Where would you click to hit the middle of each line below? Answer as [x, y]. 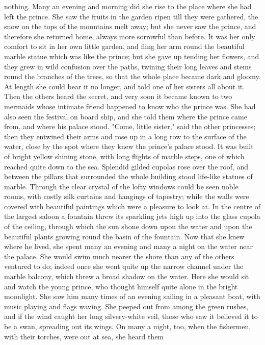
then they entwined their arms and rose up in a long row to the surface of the [125, 136]
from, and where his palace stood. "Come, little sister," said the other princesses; [130, 126]
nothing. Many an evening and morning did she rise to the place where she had [128, 6]
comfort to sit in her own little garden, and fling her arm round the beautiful [124, 46]
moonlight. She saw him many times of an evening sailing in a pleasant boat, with [132, 296]
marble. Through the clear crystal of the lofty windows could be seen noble [121, 186]
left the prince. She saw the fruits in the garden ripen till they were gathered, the [131, 16]
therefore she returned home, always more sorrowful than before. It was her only [130, 36]
